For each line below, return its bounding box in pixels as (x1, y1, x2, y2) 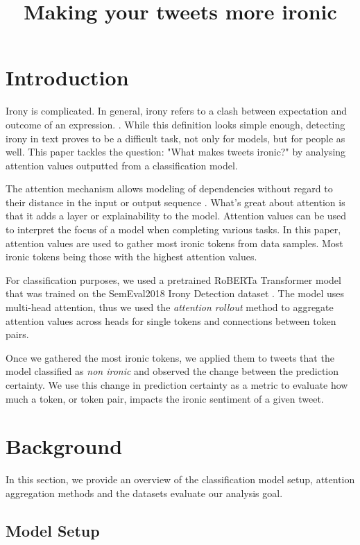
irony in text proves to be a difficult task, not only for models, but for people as (6, 131, 345, 145)
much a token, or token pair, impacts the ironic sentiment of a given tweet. (6, 391, 324, 405)
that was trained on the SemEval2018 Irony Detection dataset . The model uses (6, 286, 345, 301)
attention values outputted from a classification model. (6, 158, 238, 172)
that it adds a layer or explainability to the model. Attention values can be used (6, 208, 347, 223)
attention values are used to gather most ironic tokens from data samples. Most (6, 235, 343, 250)
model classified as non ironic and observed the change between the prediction (6, 364, 339, 378)
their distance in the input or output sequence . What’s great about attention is (6, 194, 345, 209)
